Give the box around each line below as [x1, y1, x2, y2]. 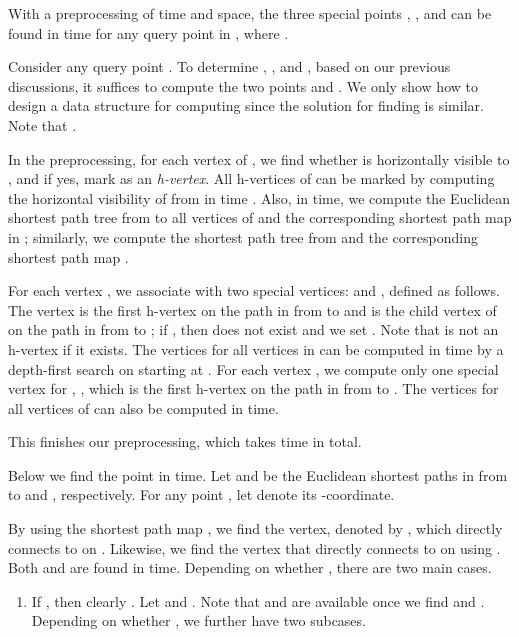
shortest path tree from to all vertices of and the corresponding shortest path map [8, 207, 512, 228]
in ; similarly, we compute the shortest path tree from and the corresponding [8, 226, 478, 247]
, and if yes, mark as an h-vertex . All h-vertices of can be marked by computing [8, 168, 495, 189]
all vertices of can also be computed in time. [8, 397, 279, 418]
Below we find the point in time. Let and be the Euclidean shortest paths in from [8, 464, 508, 485]
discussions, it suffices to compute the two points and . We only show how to [8, 75, 478, 96]
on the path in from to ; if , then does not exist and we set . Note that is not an [8, 319, 499, 340]
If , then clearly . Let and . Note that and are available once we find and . [31, 590, 485, 611]
